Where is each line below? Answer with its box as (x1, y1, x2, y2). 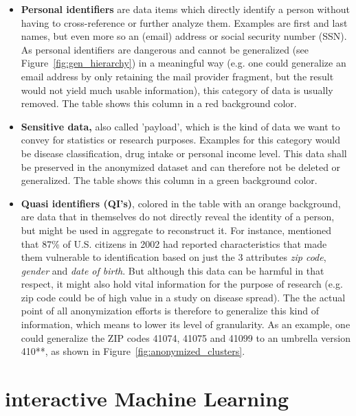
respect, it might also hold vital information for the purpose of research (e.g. (21, 277, 343, 291)
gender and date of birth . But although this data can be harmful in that (21, 263, 324, 277)
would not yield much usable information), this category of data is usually (21, 82, 333, 97)
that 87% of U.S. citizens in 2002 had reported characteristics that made (21, 236, 327, 251)
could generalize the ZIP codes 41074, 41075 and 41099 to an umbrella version (21, 330, 351, 345)
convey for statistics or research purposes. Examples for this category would (21, 132, 341, 147)
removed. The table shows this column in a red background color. (21, 96, 297, 111)
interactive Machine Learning (5, 384, 289, 413)
